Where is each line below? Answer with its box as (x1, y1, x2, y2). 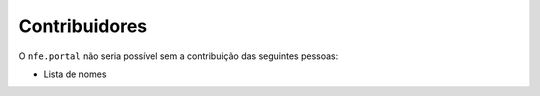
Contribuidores (18, 15, 148, 37)
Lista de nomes (43, 68, 107, 80)
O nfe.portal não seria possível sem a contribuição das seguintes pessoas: (18, 50, 339, 62)
